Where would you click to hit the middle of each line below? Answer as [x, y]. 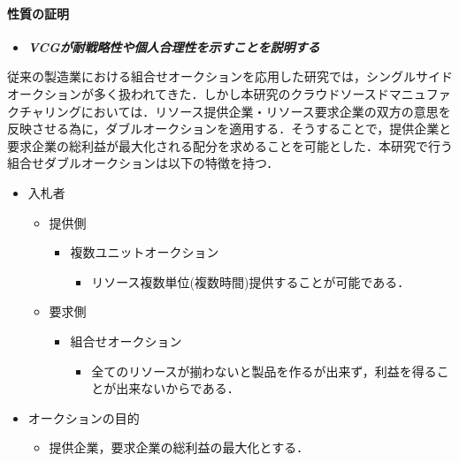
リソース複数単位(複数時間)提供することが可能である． [251, 281]
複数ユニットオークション [145, 252]
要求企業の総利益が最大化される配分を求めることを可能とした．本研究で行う [230, 145]
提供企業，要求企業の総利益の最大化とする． [179, 447]
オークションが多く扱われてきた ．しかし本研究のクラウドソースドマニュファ [229, 93]
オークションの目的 [84, 417]
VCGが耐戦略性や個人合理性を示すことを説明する [174, 46]
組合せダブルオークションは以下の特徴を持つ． [143, 163]
